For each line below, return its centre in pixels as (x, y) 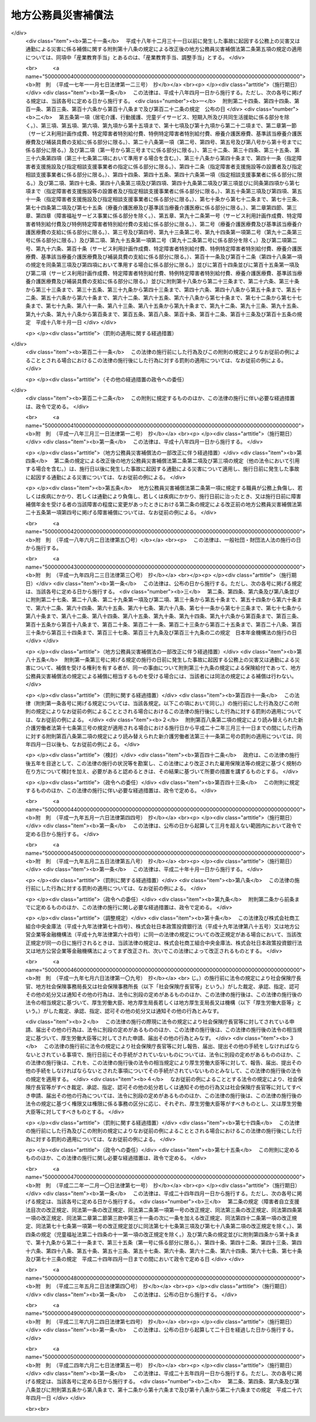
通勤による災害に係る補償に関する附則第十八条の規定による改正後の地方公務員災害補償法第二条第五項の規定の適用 (164, 49)
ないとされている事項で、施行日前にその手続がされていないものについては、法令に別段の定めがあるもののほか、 (161, 1054)
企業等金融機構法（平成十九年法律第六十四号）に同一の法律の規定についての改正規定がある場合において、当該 (163, 934)
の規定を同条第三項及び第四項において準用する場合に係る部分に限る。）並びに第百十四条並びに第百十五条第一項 (160, 265)
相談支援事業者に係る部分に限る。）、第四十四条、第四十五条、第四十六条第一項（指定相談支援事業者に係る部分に (161, 175)
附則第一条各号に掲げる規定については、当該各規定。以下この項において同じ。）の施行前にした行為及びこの (165, 703)
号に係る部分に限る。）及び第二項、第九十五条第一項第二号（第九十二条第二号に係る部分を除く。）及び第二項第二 (161, 240)
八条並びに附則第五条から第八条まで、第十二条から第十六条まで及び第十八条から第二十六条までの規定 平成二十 (161, 1390)
